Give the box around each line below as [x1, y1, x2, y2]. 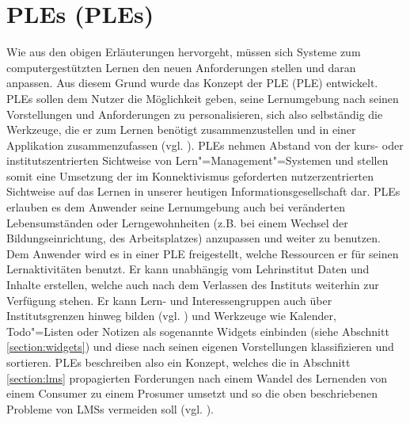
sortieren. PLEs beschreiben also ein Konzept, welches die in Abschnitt [6, 354, 351, 370]
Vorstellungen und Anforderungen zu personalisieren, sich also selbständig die [6, 105, 383, 122]
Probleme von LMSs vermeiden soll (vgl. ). [6, 400, 214, 417]
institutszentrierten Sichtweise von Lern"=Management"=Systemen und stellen [6, 152, 389, 169]
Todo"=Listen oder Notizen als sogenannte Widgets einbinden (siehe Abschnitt [6, 322, 389, 339]
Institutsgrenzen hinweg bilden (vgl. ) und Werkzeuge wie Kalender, [6, 307, 336, 324]
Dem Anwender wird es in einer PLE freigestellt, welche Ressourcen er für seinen [6, 245, 399, 261]
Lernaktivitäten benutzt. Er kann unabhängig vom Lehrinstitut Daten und [6, 261, 370, 277]
